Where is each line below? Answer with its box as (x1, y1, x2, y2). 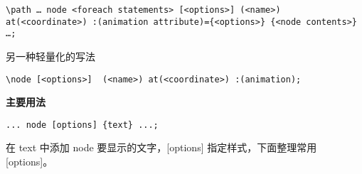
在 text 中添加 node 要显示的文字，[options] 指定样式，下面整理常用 (6, 140, 317, 155)
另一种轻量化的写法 (6, 48, 95, 63)
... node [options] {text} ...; (6, 119, 159, 130)
